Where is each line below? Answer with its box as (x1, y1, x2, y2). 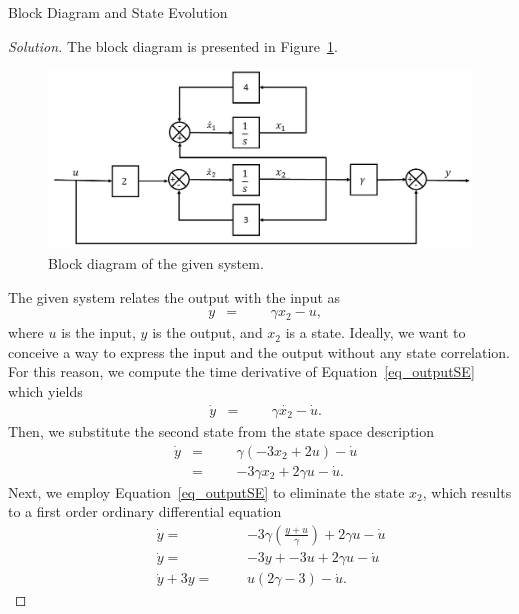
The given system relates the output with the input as (8, 286, 341, 307)
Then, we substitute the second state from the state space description (8, 420, 435, 441)
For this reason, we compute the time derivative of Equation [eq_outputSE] (8, 361, 475, 382)
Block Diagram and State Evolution (8, 2, 228, 22)
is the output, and (152, 322, 263, 343)
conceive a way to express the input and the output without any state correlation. (8, 341, 511, 362)
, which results (422, 481, 512, 502)
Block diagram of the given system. (48, 253, 264, 274)
